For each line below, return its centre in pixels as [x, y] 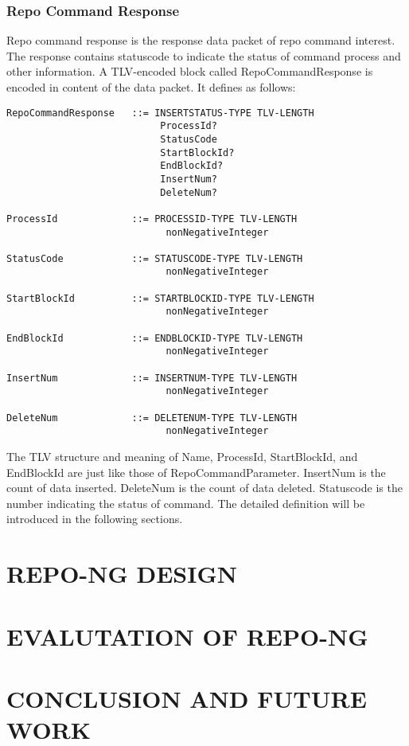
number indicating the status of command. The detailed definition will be [186, 503]
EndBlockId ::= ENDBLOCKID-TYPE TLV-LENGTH [155, 338]
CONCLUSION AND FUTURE [187, 698]
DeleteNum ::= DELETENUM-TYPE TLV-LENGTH [152, 418]
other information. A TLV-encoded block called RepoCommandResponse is [190, 71]
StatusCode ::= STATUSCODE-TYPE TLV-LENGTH [155, 258]
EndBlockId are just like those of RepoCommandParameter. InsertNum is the [196, 472]
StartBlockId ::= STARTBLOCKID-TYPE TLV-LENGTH [160, 298]
